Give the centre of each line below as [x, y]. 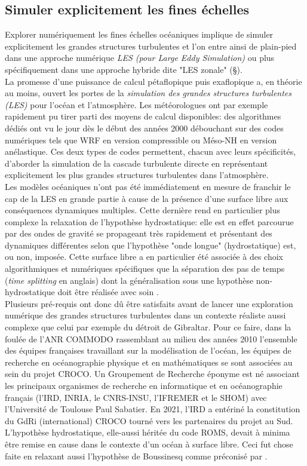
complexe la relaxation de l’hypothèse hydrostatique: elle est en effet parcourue [149, 221]
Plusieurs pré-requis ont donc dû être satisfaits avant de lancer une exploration [149, 303]
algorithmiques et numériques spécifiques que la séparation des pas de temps [145, 269]
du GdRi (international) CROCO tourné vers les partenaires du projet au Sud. [149, 420]
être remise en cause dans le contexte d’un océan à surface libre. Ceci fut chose [149, 444]
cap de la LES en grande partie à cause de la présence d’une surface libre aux [147, 198]
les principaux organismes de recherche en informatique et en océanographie [144, 386]
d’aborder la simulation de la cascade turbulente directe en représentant [136, 163]
